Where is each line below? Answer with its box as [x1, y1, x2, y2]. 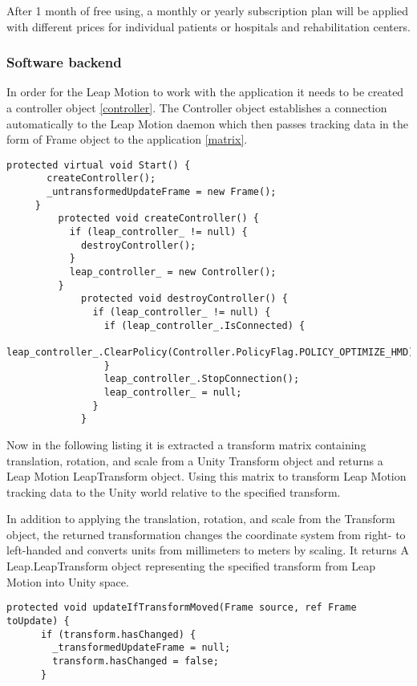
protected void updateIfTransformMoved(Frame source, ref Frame [6, 602, 357, 614]
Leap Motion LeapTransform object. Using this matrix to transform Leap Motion [6, 468, 407, 485]
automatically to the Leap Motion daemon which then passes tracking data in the [6, 115, 408, 132]
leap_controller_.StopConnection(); [103, 373, 300, 385]
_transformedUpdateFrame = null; [52, 642, 231, 654]
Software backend [6, 52, 122, 72]
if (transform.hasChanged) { [40, 628, 196, 640]
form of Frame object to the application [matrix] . [6, 131, 248, 148]
